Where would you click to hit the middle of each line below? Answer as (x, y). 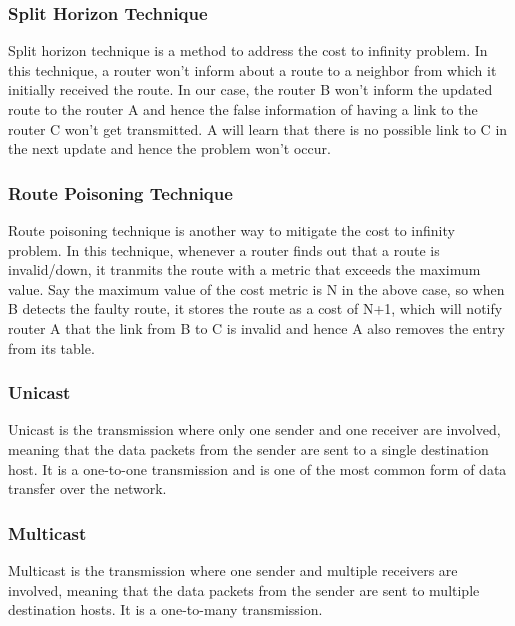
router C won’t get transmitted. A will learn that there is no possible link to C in (258, 128)
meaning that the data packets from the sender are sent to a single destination (248, 448)
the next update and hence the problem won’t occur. (169, 148)
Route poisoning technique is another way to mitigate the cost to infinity (231, 230)
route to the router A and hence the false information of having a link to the (243, 109)
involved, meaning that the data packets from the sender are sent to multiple (244, 589)
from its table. (51, 347)
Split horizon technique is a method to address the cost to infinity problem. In (248, 50)
